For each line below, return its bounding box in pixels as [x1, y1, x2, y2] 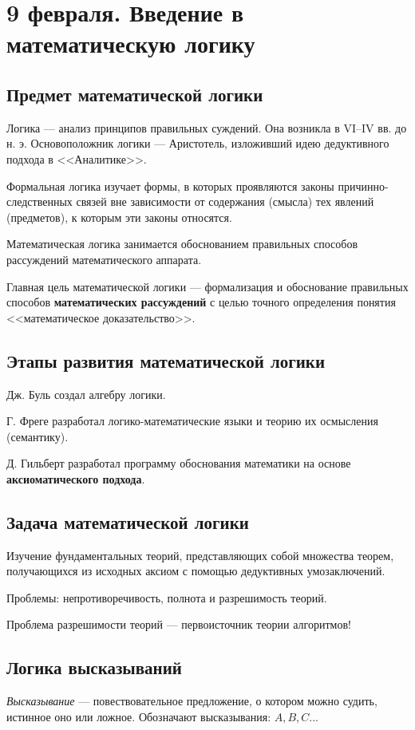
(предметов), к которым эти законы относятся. [6, 208, 232, 225]
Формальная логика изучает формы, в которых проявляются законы [6, 177, 334, 194]
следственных [6, 193, 73, 210]
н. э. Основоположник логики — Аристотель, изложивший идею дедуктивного [6, 135, 389, 152]
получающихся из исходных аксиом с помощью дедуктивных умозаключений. [6, 562, 385, 579]
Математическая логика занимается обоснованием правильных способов [6, 235, 358, 252]
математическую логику [6, 27, 255, 60]
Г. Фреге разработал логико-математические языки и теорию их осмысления [6, 412, 378, 429]
